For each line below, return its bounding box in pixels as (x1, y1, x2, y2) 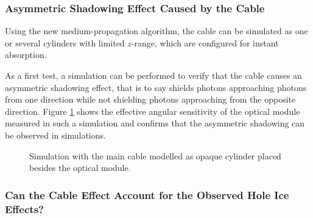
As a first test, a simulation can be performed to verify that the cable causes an (5, 69, 302, 81)
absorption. (5, 48, 47, 61)
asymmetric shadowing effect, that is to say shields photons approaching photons (5, 81, 307, 93)
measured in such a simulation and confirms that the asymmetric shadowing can (5, 117, 305, 129)
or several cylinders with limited (5, 36, 125, 49)
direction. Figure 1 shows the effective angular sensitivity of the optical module (5, 104, 300, 117)
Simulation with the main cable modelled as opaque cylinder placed (29, 149, 281, 162)
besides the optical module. (29, 161, 131, 174)
